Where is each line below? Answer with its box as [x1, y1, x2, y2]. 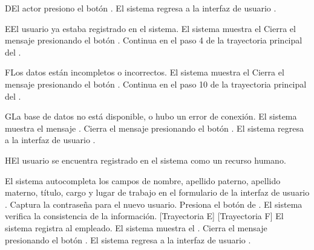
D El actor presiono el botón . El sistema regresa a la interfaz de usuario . [5, 2, 276, 14]
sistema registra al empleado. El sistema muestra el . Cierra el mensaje [5, 221, 267, 234]
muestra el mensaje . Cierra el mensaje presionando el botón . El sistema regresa [5, 121, 304, 134]
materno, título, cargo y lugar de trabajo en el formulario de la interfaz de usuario [5, 186, 310, 199]
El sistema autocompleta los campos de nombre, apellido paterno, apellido [5, 174, 281, 187]
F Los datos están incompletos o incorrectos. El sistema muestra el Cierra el [5, 66, 284, 79]
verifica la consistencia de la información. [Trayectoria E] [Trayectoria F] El [5, 210, 284, 222]
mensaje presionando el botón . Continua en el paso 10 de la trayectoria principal [5, 77, 307, 90]
